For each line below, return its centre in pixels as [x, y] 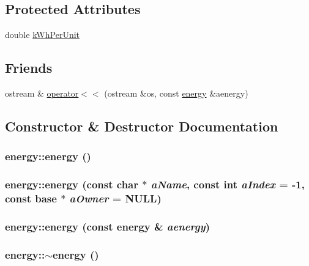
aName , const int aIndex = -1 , [228, 184]
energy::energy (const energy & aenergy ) [107, 226]
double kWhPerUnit [42, 35]
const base [31, 198]
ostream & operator [42, 93]
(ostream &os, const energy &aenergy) [176, 93]
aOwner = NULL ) [115, 198]
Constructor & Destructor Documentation [142, 126]
